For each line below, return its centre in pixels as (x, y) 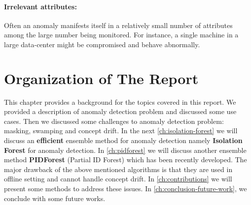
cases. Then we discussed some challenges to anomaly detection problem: (114, 121)
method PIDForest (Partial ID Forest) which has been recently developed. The (125, 160)
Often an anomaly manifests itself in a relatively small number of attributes (118, 25)
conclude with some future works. (55, 198)
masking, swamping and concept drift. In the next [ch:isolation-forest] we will (121, 131)
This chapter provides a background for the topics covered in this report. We (120, 102)
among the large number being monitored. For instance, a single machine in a (121, 35)
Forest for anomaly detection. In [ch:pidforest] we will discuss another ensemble (125, 150)
